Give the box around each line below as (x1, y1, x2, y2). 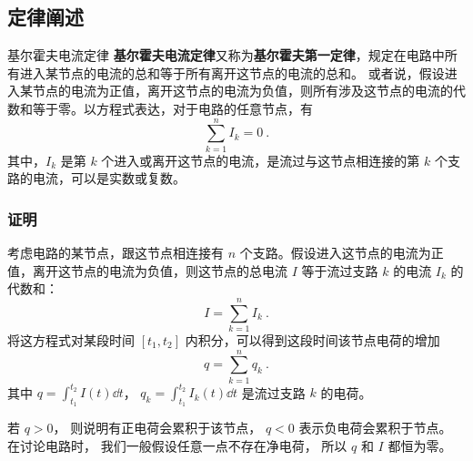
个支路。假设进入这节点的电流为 (239, 243, 431, 262)
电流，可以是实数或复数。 (32, 169, 186, 188)
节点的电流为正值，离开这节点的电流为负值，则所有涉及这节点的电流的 (32, 81, 453, 100)
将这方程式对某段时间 (7, 331, 135, 350)
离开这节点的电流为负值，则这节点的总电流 (32, 261, 287, 280)
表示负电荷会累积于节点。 (298, 418, 452, 437)
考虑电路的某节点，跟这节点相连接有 (7, 243, 224, 262)
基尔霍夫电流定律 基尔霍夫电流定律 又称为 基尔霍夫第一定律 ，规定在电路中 (7, 46, 445, 65)
